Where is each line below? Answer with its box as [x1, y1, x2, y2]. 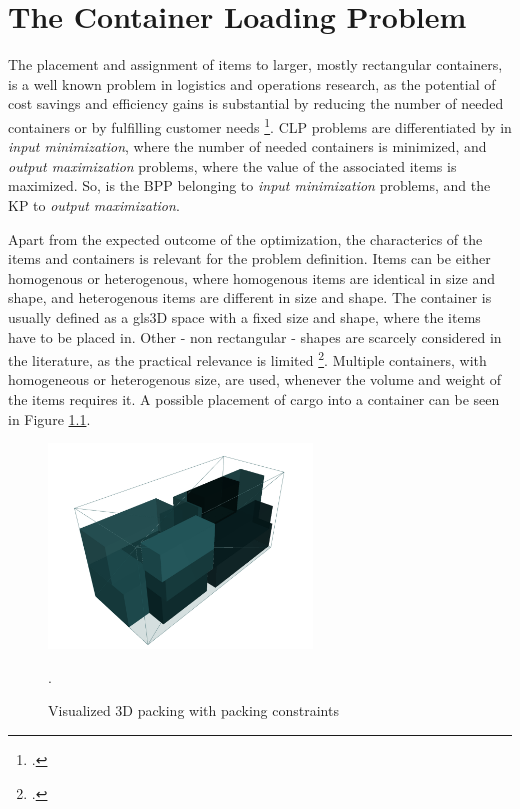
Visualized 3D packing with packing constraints [48, 700, 339, 721]
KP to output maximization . [8, 194, 180, 215]
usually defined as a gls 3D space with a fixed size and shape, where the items [8, 306, 481, 327]
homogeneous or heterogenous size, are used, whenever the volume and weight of [8, 369, 502, 390]
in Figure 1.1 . [8, 408, 91, 429]
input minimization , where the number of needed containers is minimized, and [8, 136, 487, 157]
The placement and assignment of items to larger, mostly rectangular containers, [8, 54, 503, 75]
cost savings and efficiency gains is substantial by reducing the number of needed [8, 93, 504, 114]
